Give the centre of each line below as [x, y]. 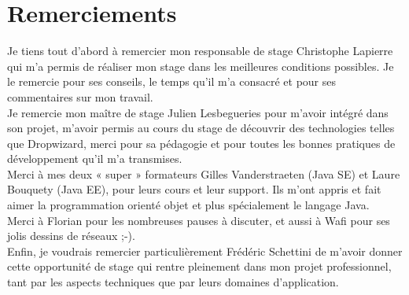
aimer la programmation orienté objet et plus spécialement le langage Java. [188, 205]
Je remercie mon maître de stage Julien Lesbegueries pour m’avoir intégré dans [198, 112]
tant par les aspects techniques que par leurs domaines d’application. [173, 282]
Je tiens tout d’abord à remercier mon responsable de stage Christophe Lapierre [200, 51]
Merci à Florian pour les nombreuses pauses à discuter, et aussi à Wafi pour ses [199, 220]
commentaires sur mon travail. [80, 96]
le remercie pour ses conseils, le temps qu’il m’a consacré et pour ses [171, 81]
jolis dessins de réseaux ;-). [71, 236]
